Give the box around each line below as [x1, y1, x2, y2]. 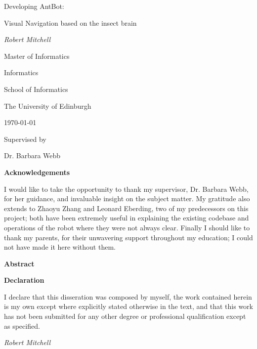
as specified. [4, 320, 40, 331]
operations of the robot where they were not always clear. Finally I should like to [4, 222, 250, 232]
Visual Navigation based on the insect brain [4, 17, 137, 28]
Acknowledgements [4, 167, 70, 177]
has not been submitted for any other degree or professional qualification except [4, 311, 246, 321]
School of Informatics [4, 84, 68, 94]
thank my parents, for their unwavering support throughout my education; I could [4, 232, 253, 242]
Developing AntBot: [4, 1, 64, 11]
